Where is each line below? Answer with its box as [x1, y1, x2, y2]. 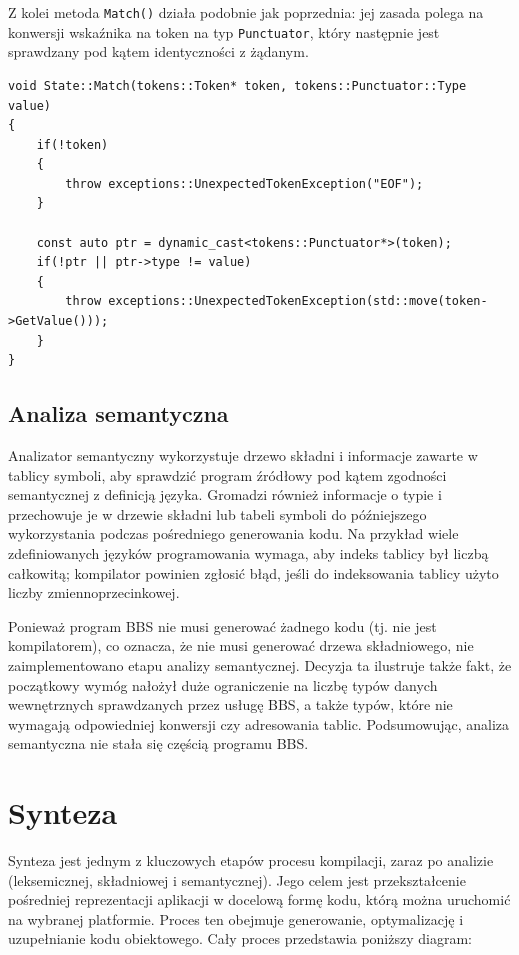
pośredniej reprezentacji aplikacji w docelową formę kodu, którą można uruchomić [8, 889, 511, 910]
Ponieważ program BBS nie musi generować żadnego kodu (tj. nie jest [8, 615, 437, 636]
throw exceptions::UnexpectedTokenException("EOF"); [65, 176, 424, 191]
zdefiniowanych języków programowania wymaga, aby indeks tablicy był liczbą [8, 542, 489, 563]
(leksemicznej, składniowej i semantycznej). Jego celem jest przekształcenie [8, 869, 466, 890]
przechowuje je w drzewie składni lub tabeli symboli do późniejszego [8, 503, 427, 524]
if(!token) [36, 137, 109, 152]
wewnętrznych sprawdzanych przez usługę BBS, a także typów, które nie [8, 694, 453, 715]
